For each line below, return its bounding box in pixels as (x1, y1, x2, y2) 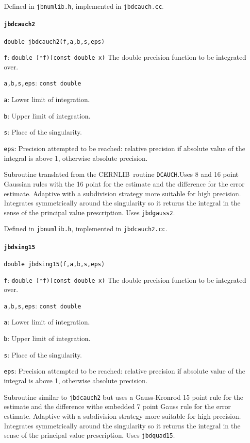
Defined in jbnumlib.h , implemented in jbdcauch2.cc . (4, 223, 167, 234)
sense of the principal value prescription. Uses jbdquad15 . (4, 430, 175, 440)
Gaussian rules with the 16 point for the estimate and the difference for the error (4, 178, 245, 188)
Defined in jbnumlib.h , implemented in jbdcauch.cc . (4, 1, 164, 11)
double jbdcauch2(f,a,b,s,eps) (4, 38, 105, 45)
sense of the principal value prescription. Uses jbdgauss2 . (4, 207, 175, 217)
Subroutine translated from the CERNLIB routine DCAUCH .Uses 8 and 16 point (4, 169, 239, 179)
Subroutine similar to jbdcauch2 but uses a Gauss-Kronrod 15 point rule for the (4, 392, 243, 402)
